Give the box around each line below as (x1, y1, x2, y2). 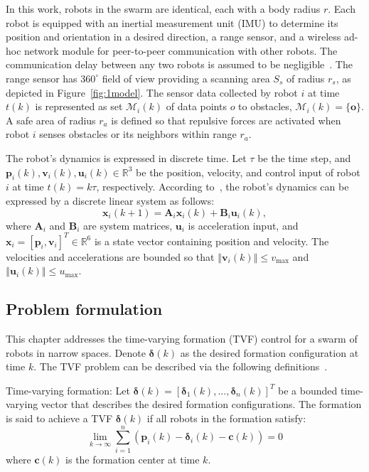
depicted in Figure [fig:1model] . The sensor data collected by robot (6, 85, 298, 100)
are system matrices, (83, 218, 173, 232)
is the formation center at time (65, 451, 200, 466)
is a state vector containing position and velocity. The (94, 233, 329, 248)
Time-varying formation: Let (6, 382, 130, 397)
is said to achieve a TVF (6, 410, 113, 425)
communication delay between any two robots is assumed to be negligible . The (6, 57, 353, 72)
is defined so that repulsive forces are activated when (111, 112, 341, 127)
